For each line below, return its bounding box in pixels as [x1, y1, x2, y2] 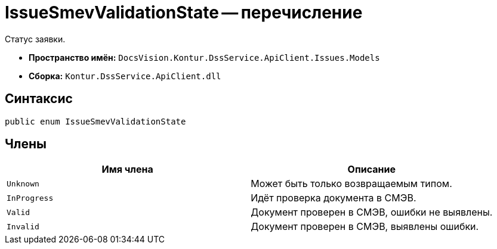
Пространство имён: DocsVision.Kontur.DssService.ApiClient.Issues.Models [29, 52, 380, 63]
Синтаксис [5, 91, 73, 107]
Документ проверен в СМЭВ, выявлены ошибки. [251, 220, 479, 233]
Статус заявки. [5, 33, 66, 44]
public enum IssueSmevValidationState [5, 116, 186, 126]
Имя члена [101, 163, 153, 176]
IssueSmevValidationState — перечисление [5, 2, 363, 23]
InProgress [7, 193, 54, 203]
